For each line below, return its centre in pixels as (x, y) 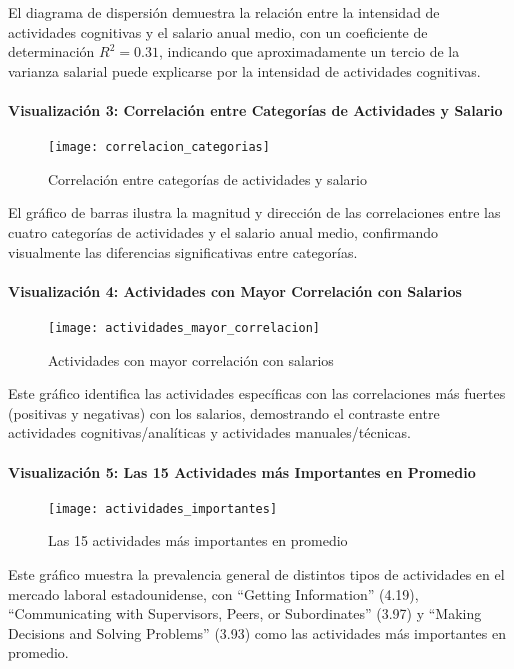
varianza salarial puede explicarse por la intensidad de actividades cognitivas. (244, 70)
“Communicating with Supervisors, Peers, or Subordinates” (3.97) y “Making (245, 613)
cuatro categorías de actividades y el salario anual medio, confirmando (223, 232)
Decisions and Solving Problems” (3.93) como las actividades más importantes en (257, 632)
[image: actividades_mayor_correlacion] (184, 328)
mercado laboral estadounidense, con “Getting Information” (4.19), (213, 593)
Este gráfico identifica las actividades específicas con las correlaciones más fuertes (257, 393)
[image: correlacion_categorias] (159, 147)
